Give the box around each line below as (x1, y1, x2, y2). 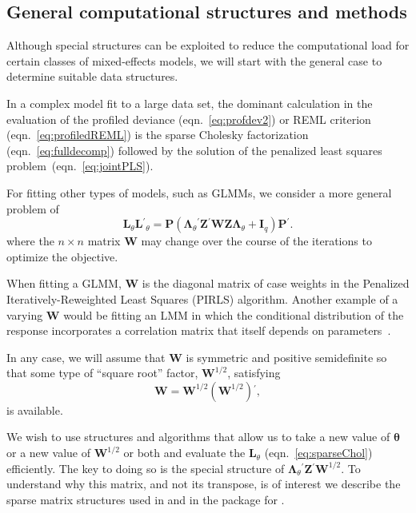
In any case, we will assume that (6, 348, 166, 365)
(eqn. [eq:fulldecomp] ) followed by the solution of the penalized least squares (6, 141, 382, 158)
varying (6, 306, 43, 323)
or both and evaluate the (123, 444, 246, 461)
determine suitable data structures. (6, 68, 178, 85)
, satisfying (227, 364, 281, 381)
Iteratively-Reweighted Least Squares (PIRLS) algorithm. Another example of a (6, 290, 398, 307)
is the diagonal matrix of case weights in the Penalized (142, 275, 410, 292)
